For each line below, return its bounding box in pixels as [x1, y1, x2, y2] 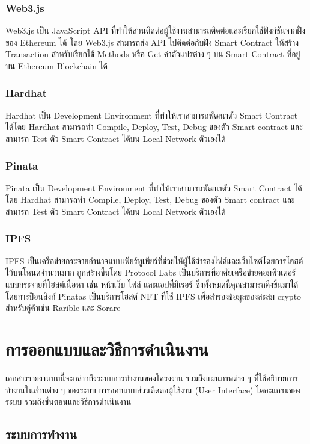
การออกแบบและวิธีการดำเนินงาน [5, 336, 209, 361]
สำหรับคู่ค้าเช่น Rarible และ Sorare [5, 301, 121, 314]
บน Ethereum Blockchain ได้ [5, 60, 108, 72]
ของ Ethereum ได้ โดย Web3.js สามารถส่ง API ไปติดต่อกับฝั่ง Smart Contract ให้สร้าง [5, 35, 299, 48]
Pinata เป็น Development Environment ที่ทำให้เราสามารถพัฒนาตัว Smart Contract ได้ [5, 181, 302, 194]
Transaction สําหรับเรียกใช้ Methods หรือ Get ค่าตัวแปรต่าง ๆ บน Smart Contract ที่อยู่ [5, 48, 300, 60]
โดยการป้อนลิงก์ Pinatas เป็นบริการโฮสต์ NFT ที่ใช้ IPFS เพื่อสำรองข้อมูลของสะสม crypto [5, 289, 302, 302]
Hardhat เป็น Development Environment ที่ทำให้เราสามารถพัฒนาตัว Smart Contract [5, 108, 298, 121]
